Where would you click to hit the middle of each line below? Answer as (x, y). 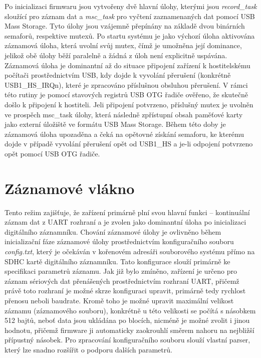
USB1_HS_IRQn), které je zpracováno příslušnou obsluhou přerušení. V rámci (126, 84)
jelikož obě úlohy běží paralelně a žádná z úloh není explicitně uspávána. (116, 55)
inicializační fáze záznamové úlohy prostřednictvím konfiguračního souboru (119, 241)
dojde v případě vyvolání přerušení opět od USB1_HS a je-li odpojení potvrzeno (129, 144)
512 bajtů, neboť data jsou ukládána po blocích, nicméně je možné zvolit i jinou (127, 320)
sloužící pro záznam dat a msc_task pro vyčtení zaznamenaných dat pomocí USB (130, 16)
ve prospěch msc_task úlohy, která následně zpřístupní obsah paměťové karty (124, 114)
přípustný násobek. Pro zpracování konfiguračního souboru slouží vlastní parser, (127, 340)
